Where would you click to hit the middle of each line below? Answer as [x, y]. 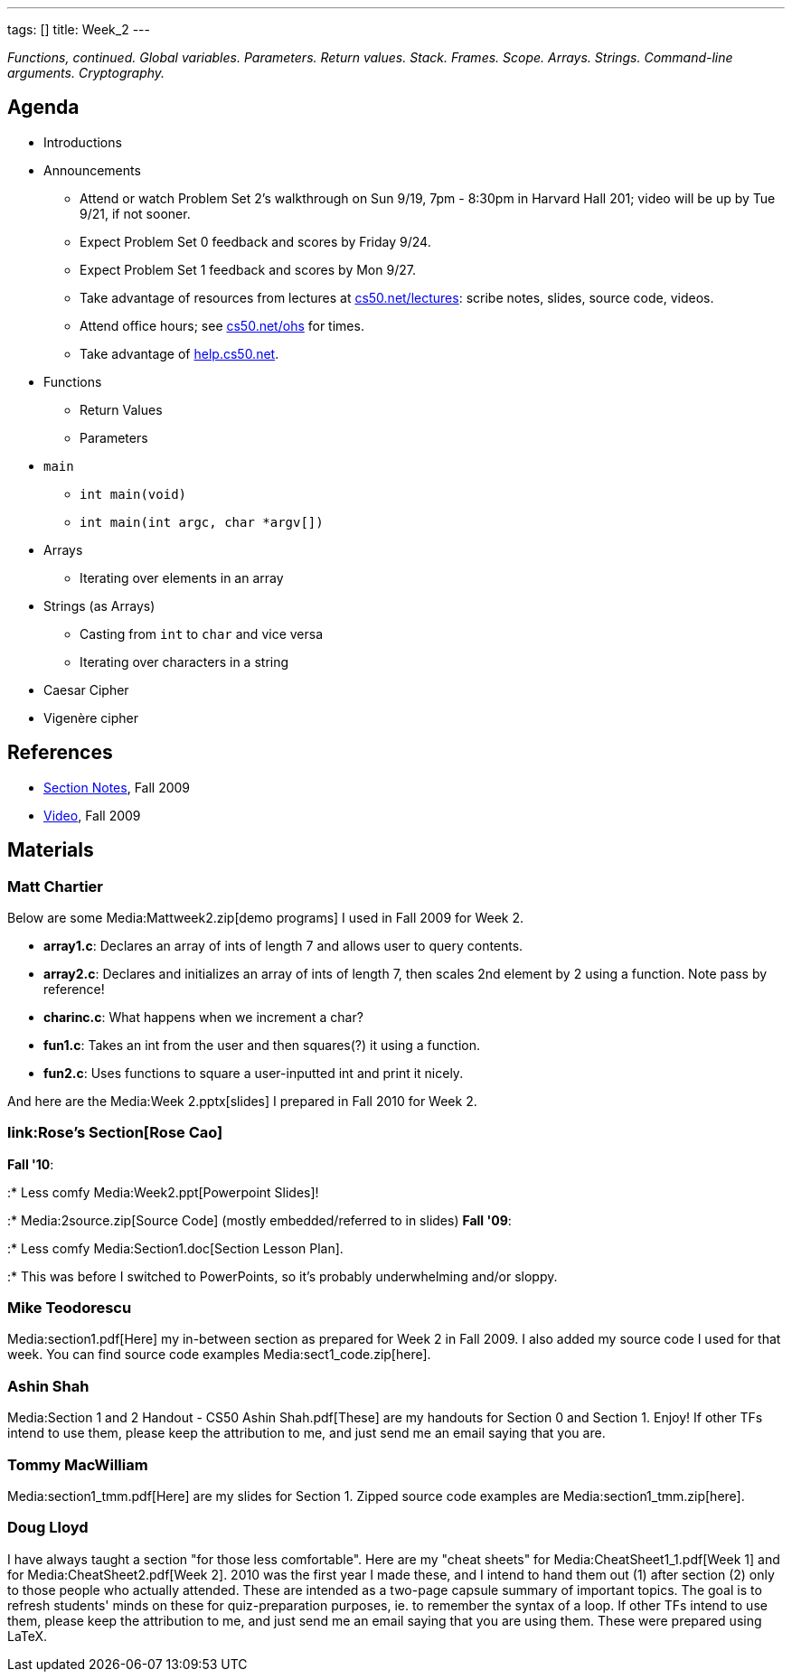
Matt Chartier [56, 886]
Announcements [92, 170]
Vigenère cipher [91, 718]
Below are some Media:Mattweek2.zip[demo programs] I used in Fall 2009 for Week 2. [266, 917]
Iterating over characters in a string [184, 661]
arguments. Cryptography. [86, 73]
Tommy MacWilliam [78, 1464]
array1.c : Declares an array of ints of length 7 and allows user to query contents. [283, 945]
